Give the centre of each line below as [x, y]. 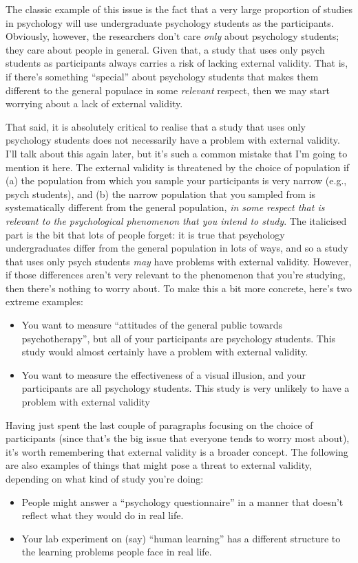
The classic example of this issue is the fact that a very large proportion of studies [179, 9]
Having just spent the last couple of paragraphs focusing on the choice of [159, 424]
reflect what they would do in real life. [103, 515]
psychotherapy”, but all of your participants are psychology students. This [179, 338]
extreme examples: [44, 301]
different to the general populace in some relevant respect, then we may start [168, 90]
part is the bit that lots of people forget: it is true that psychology [145, 234]
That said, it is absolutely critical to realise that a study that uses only [156, 126]
